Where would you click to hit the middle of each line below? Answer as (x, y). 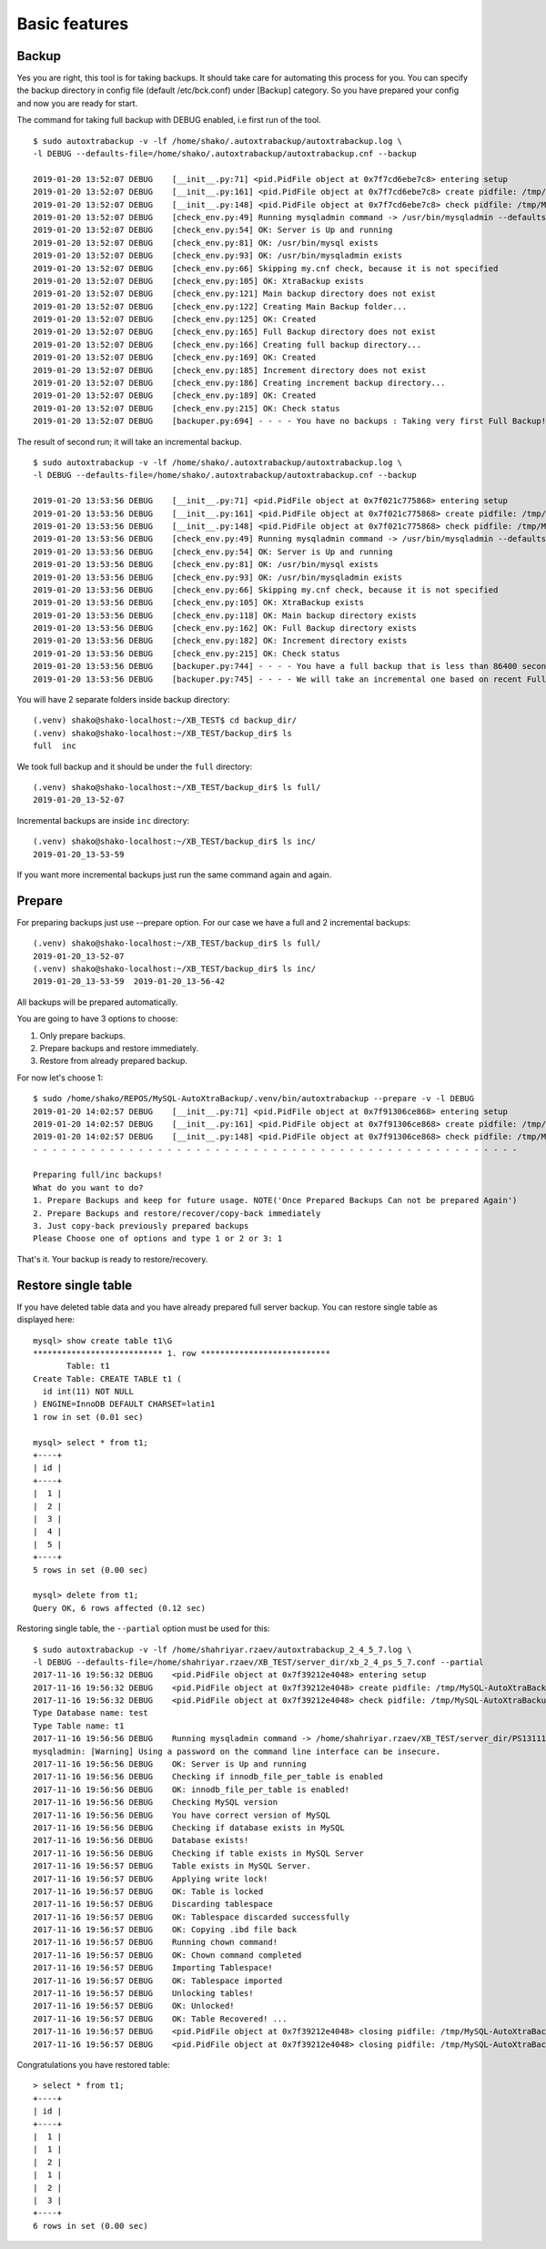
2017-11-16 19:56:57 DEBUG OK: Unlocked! (134, 2006)
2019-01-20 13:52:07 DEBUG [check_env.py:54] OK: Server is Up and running (213, 230)
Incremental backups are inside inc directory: (103, 820)
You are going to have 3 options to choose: (97, 1018)
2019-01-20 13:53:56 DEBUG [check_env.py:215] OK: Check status (187, 653)
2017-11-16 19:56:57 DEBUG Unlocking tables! (143, 1994)
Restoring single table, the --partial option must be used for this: (143, 1628)
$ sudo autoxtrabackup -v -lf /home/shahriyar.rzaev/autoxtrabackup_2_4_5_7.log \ (222, 1649)
